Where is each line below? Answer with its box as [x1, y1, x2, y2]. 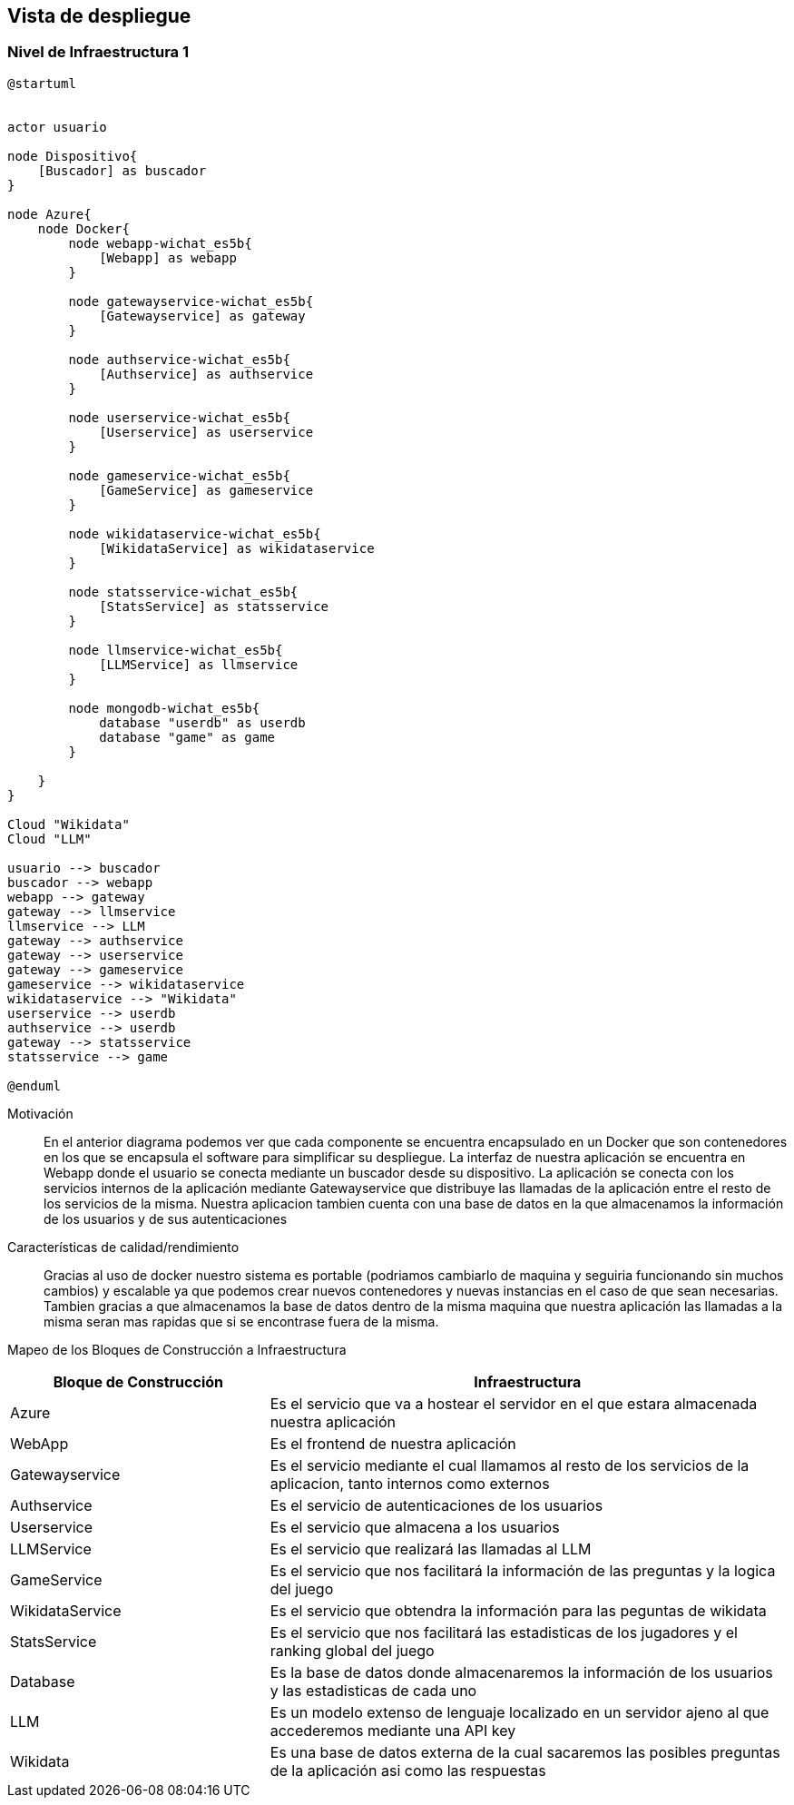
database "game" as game [99, 729, 276, 745]
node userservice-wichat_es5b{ [68, 409, 290, 425]
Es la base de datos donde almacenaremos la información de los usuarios [270, 1662, 773, 1682]
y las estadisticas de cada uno [270, 1681, 477, 1700]
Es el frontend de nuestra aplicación [270, 1434, 516, 1453]
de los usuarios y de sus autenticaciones [44, 1210, 288, 1227]
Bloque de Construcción [53, 1372, 223, 1391]
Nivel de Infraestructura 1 [7, 43, 190, 62]
